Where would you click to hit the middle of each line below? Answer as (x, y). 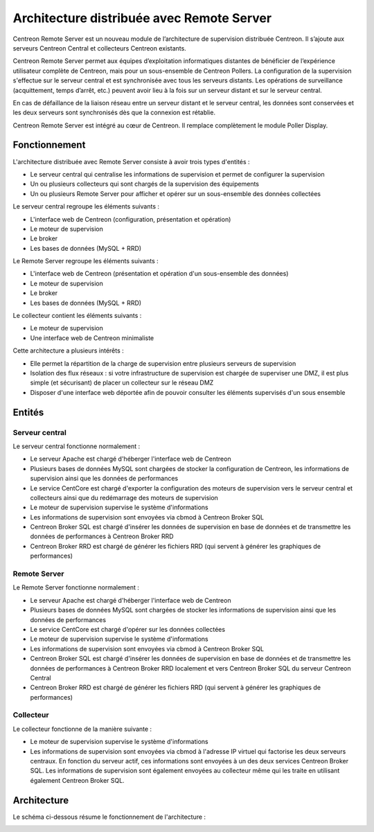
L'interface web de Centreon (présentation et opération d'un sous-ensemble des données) (159, 274)
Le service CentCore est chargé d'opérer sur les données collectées (127, 629)
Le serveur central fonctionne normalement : (77, 446)
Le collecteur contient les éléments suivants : (77, 316)
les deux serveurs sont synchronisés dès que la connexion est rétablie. (114, 113)
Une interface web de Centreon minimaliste (92, 338)
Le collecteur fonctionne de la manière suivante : (82, 729)
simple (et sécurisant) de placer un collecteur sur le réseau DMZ (122, 383)
